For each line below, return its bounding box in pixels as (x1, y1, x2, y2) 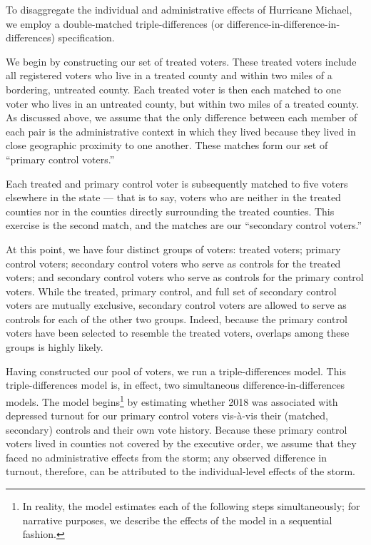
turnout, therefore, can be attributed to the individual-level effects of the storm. (6, 464, 355, 479)
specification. (58, 30, 115, 45)
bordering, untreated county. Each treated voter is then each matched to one (6, 81, 341, 96)
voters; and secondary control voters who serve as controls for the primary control (6, 270, 364, 285)
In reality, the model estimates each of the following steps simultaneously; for (22, 499, 360, 514)
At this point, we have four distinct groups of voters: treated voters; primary (6, 241, 341, 256)
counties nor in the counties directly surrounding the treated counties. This (6, 203, 335, 218)
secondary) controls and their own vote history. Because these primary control (6, 422, 347, 437)
